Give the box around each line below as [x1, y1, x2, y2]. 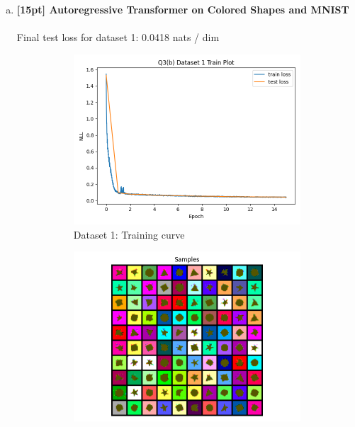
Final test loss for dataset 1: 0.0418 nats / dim [16, 30, 220, 45]
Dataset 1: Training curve [73, 227, 185, 241]
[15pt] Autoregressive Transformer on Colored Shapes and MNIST [16, 2, 349, 16]
